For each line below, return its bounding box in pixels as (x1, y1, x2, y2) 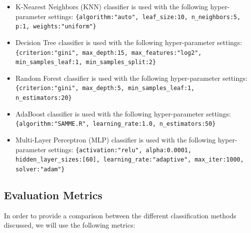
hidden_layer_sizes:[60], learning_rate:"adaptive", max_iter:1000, (15, 156, 244, 163)
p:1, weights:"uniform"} (15, 23, 97, 30)
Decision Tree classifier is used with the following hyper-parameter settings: (15, 37, 242, 47)
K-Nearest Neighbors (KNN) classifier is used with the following (15, 1, 208, 11)
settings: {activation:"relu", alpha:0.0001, (48, 144, 192, 154)
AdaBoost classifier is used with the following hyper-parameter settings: (15, 108, 231, 118)
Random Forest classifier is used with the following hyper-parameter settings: (15, 72, 248, 83)
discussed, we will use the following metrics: (4, 220, 135, 230)
